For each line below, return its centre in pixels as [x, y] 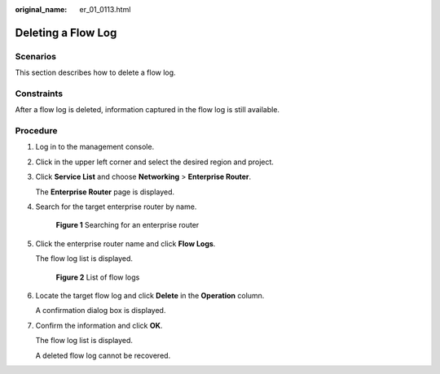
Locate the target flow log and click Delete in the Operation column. [150, 295]
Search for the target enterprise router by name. [116, 207]
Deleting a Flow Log [66, 33]
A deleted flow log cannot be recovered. [103, 355]
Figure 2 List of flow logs [98, 277]
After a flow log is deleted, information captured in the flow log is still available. [147, 110]
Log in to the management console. [95, 147]
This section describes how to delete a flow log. [95, 72]
